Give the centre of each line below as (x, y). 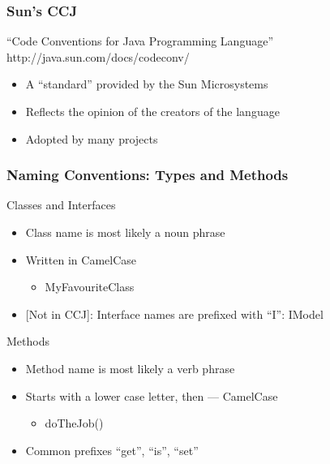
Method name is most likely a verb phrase (130, 368)
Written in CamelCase (81, 259)
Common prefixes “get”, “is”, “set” (112, 450)
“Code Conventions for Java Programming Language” (140, 41)
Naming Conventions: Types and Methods (148, 175)
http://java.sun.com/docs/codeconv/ (98, 56)
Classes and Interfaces (61, 205)
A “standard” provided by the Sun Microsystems (147, 84)
